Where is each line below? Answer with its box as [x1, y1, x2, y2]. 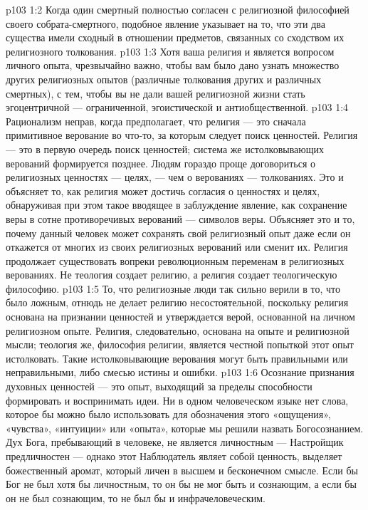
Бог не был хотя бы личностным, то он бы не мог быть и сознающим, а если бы [6, 477, 357, 491]
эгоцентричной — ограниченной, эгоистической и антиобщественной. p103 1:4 [6, 100, 349, 115]
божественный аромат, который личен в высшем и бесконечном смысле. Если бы [6, 462, 358, 477]
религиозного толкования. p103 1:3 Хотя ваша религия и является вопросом [6, 43, 335, 58]
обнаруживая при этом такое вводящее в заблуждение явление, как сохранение [6, 197, 347, 212]
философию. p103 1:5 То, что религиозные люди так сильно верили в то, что [6, 281, 340, 296]
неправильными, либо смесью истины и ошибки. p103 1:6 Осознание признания [6, 365, 354, 380]
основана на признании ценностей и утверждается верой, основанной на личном [6, 309, 355, 324]
